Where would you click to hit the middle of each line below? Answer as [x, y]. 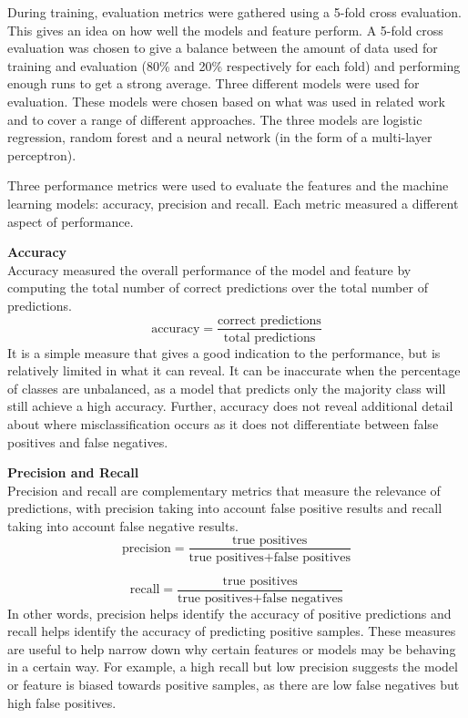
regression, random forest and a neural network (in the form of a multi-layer [220, 137]
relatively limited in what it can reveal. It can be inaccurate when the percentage [234, 370]
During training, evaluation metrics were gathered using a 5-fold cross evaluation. [234, 12]
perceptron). [42, 154]
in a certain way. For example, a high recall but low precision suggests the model [233, 667]
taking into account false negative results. [123, 525]
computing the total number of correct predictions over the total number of [218, 287]
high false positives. [62, 702]
